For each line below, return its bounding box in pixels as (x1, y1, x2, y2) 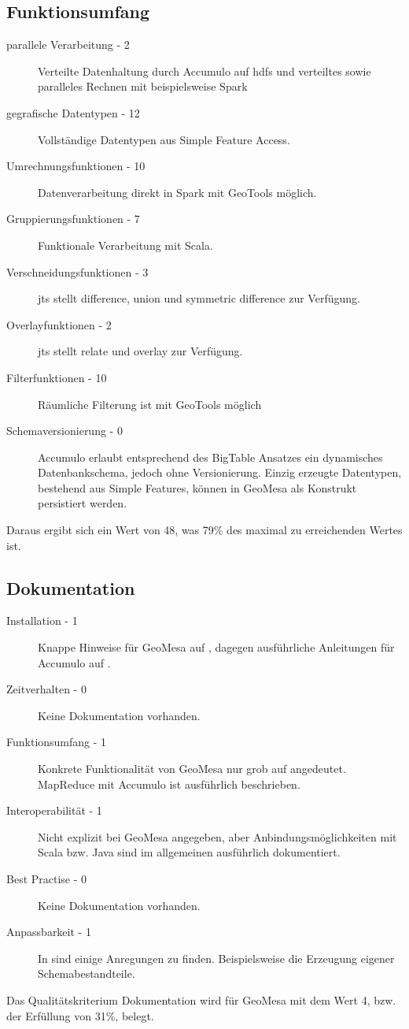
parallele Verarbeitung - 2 (6, 36, 130, 53)
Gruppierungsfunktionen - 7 (6, 210, 140, 227)
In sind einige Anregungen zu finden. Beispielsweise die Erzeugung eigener (38, 949, 395, 966)
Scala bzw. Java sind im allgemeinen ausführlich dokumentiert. (38, 844, 341, 860)
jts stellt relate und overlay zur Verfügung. (38, 343, 243, 359)
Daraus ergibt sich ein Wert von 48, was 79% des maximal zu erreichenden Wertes (6, 522, 403, 538)
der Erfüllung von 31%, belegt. (6, 1007, 154, 1023)
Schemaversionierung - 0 (6, 422, 123, 439)
